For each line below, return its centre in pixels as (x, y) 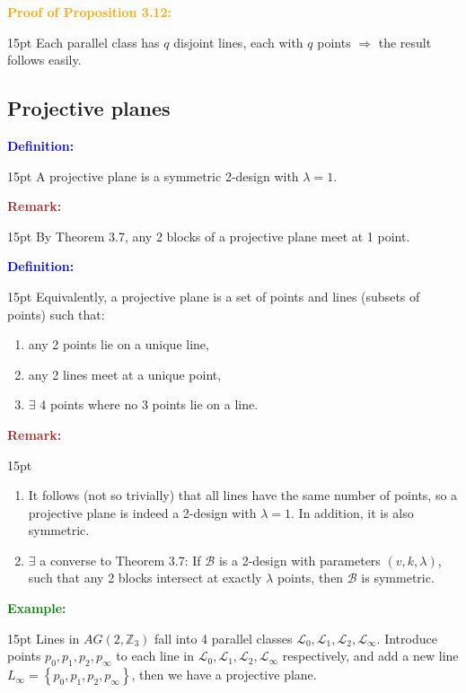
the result (405, 42)
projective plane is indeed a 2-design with (142, 512)
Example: (37, 608)
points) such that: (56, 314)
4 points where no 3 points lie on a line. (149, 404)
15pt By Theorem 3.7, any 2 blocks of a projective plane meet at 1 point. (209, 236)
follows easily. (44, 60)
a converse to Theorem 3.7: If (120, 560)
